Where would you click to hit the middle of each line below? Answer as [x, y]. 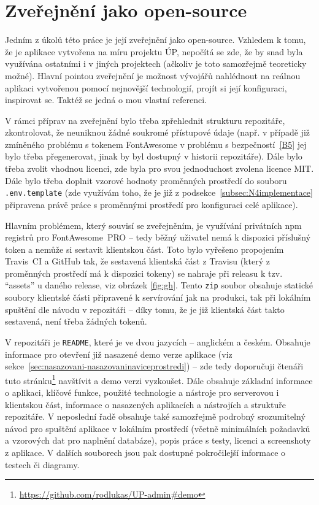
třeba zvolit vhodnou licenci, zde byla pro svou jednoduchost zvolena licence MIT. [159, 168]
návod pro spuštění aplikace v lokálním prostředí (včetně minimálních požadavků [158, 428]
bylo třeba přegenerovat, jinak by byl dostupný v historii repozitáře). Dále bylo [154, 156]
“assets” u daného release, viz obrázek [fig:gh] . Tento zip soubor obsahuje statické [159, 285]
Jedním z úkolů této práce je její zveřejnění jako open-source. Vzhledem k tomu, [156, 40]
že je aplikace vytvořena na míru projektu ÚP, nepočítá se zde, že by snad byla [154, 51]
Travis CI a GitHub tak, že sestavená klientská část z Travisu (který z [137, 261]
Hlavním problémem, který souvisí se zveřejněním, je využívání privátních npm [153, 225]
